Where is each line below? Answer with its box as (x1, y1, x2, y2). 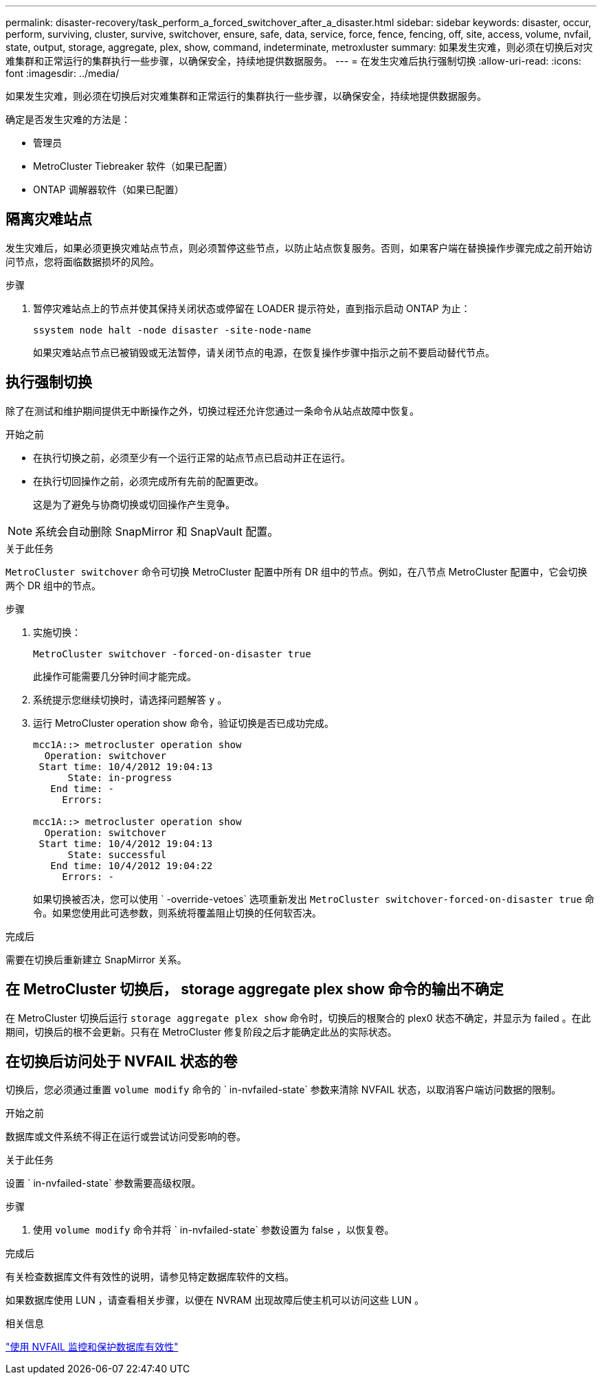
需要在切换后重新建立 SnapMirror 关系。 (5, 953, 187, 965)
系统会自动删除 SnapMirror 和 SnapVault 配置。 (35, 524, 279, 538)
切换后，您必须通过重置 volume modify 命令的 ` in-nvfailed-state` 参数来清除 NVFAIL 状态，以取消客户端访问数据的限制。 (5, 1084, 561, 1096)
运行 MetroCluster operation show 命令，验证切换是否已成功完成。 (33, 716, 334, 729)
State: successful (67, 848, 166, 860)
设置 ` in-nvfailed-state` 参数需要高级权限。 (5, 1177, 201, 1190)
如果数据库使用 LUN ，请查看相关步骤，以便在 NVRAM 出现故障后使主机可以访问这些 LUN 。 (5, 1294, 424, 1306)
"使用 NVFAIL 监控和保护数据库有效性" (5, 1341, 179, 1353)
